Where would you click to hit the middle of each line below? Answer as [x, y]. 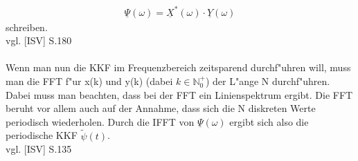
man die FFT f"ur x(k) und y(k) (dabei [89, 80]
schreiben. [27, 27]
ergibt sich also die [269, 121]
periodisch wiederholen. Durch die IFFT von [100, 121]
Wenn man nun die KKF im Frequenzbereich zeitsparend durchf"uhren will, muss [178, 67]
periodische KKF [42, 135]
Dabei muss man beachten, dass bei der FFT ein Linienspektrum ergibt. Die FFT [179, 94]
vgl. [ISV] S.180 [39, 40]
